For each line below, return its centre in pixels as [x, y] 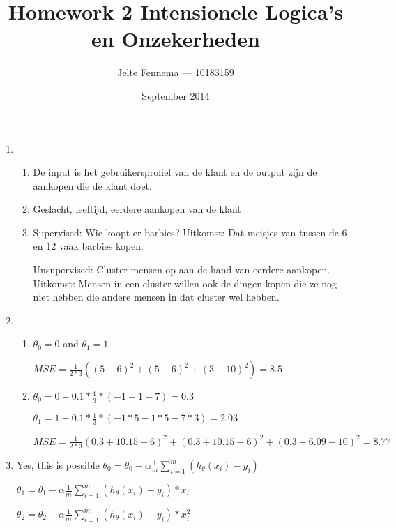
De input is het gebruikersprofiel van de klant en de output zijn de [175, 172]
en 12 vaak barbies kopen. [88, 246]
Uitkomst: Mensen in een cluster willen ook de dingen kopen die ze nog [185, 283]
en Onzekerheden [176, 39]
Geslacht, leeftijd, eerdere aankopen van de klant [137, 209]
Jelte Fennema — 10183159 [176, 72]
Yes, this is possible [58, 465]
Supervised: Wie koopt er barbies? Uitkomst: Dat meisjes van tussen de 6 [190, 232]
